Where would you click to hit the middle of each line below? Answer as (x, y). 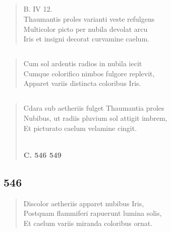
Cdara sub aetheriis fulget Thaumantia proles (94, 108)
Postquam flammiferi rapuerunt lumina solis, (93, 213)
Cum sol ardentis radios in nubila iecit (83, 63)
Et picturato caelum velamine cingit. (80, 128)
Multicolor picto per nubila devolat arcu (85, 29)
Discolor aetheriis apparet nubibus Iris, (84, 203)
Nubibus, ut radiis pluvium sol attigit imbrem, (95, 118)
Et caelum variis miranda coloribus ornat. (88, 223)
